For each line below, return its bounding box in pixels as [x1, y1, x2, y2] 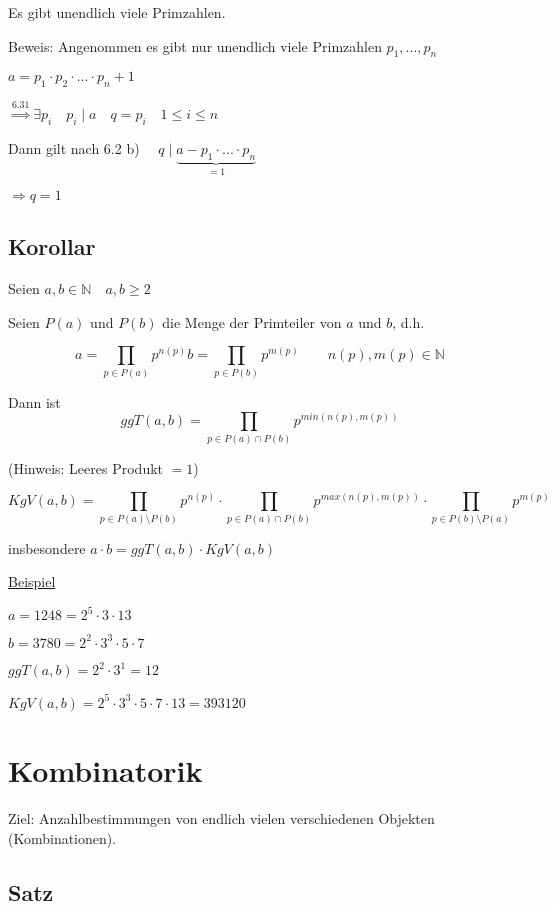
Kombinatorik [8, 750, 203, 791]
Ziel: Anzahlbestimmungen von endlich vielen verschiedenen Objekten [8, 808, 435, 829]
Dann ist [8, 391, 61, 412]
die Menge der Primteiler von [162, 311, 342, 332]
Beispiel [8, 571, 56, 592]
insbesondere [8, 537, 86, 558]
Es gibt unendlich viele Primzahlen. [8, 2, 226, 22]
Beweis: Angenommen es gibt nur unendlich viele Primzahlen [8, 35, 382, 56]
